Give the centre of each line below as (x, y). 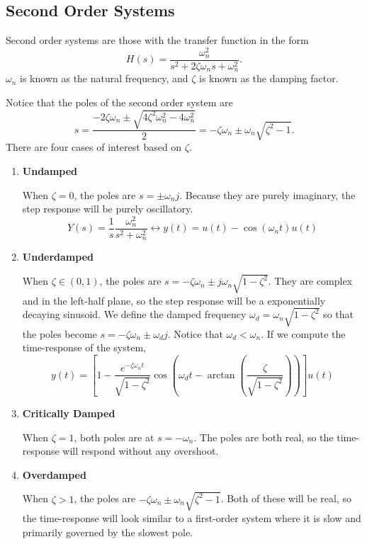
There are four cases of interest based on (94, 147)
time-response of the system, (84, 347)
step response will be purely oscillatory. (108, 209)
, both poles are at (114, 437)
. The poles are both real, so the (264, 437)
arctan (221, 375)
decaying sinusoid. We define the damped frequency (134, 314)
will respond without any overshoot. (141, 451)
